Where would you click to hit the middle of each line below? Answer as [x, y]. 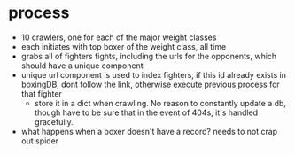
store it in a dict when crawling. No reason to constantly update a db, [160, 103]
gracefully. [54, 121]
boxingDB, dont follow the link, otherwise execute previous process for [150, 84]
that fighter [42, 93]
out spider [40, 141]
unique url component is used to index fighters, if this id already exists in [154, 74]
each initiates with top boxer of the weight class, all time [124, 46]
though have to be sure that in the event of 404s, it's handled [146, 112]
